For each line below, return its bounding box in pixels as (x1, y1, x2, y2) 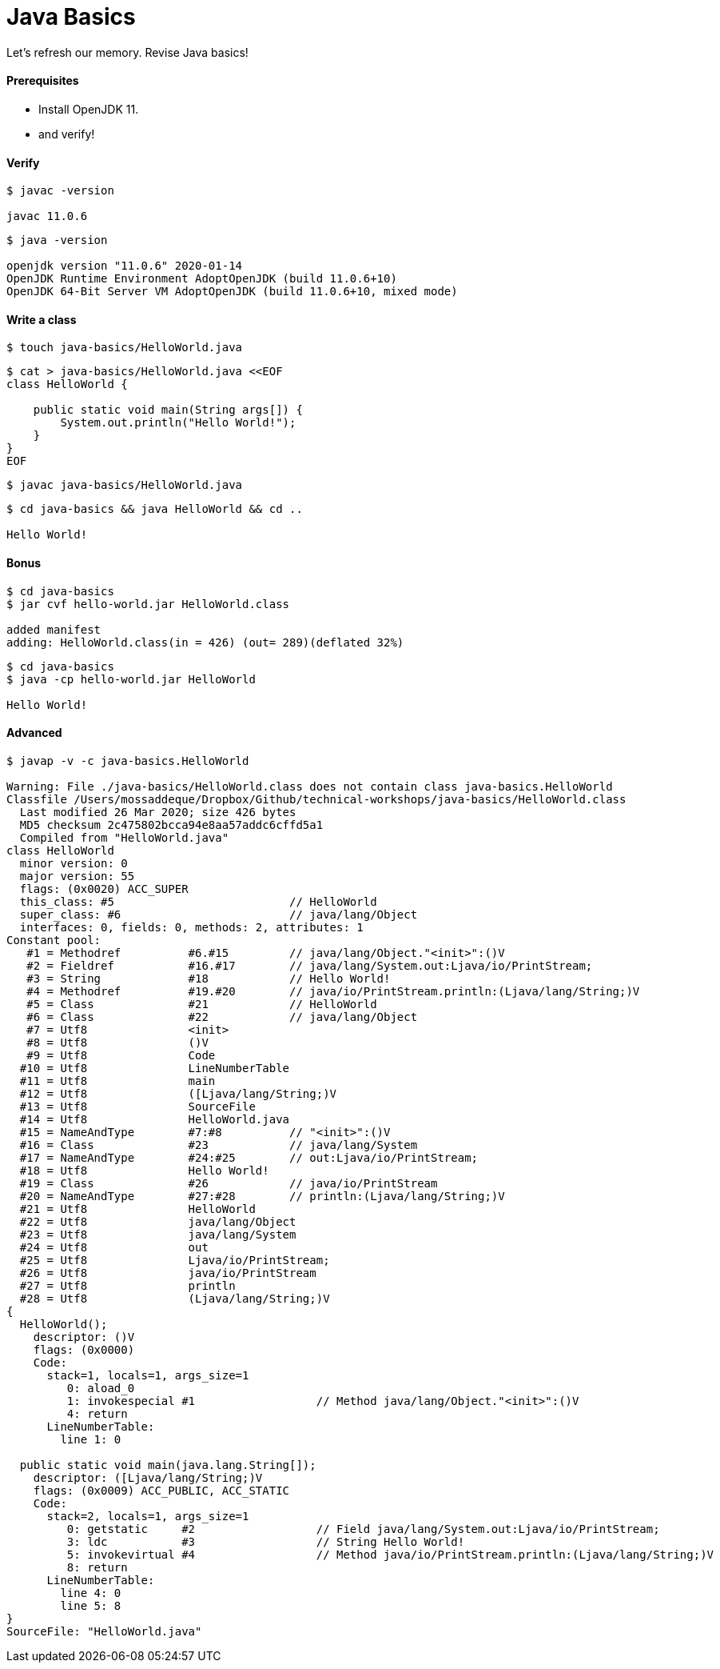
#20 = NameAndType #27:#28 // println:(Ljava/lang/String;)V (19, 1189, 505, 1203)
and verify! (38, 126, 95, 141)
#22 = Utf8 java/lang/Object (19, 1215, 296, 1228)
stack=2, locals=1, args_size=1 (46, 1509, 249, 1523)
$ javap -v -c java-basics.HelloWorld (6, 754, 249, 767)
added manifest (6, 622, 101, 636)
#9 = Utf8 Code (26, 1048, 216, 1062)
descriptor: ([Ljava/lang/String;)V (33, 1471, 263, 1484)
